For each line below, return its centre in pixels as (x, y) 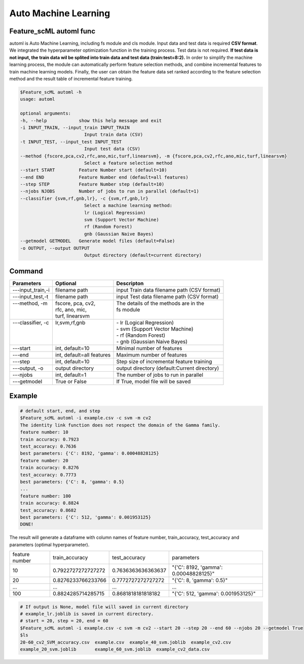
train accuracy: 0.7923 (50, 439)
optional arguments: (45, 113)
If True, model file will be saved (154, 381)
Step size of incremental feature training (164, 362)
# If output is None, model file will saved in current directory (104, 607)
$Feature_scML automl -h (51, 92)
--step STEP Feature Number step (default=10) (92, 184)
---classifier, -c (31, 323)
